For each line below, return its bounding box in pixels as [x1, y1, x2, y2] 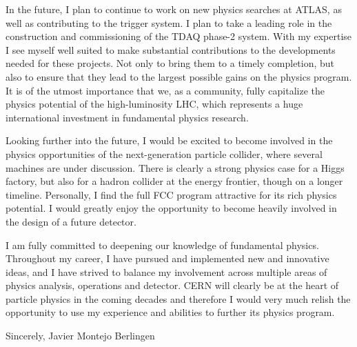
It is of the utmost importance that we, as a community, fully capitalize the [6, 83, 325, 97]
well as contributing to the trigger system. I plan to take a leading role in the [6, 15, 332, 30]
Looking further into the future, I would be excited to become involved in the [6, 133, 333, 148]
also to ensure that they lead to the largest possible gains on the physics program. [6, 69, 352, 83]
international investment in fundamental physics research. [6, 110, 249, 124]
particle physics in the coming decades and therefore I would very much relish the [6, 291, 351, 306]
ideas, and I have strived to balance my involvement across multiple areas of [6, 264, 327, 279]
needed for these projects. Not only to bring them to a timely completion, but [6, 56, 335, 70]
